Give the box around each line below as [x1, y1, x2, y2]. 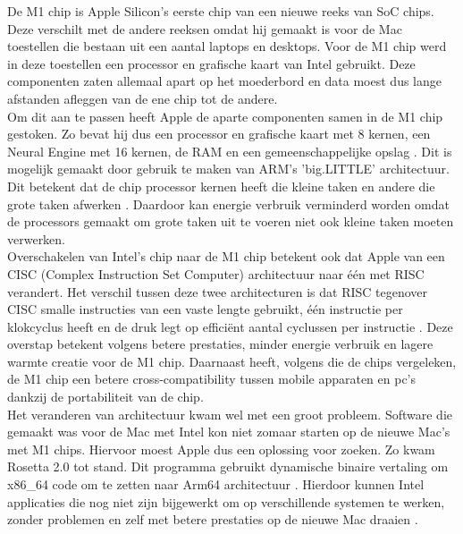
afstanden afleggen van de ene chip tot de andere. [7, 89, 278, 107]
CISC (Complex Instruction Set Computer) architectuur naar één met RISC [7, 264, 425, 283]
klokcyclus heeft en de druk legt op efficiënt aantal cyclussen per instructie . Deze [7, 317, 453, 335]
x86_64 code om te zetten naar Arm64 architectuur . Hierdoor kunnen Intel [7, 475, 425, 494]
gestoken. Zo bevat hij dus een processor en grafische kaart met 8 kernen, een [7, 124, 431, 143]
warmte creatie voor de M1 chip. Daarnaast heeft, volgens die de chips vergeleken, [7, 352, 457, 370]
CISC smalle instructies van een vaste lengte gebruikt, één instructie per [7, 300, 403, 318]
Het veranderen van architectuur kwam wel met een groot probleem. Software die [7, 404, 453, 423]
